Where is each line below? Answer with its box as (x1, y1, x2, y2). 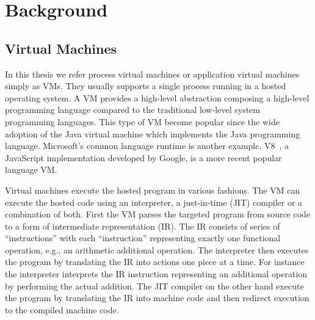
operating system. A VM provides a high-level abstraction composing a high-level (5, 91, 310, 104)
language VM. (5, 163, 57, 176)
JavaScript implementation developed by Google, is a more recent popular (5, 151, 282, 164)
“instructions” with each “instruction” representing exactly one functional (5, 231, 281, 244)
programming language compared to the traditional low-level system (5, 103, 260, 116)
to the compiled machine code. (5, 303, 119, 316)
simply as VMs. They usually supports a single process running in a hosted (5, 79, 286, 92)
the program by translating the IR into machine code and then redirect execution (5, 291, 310, 304)
